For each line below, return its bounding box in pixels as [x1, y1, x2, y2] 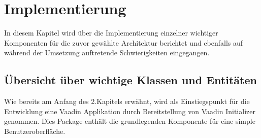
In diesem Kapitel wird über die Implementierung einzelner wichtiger [4, 27, 218, 38]
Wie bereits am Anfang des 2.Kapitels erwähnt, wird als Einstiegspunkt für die [4, 96, 250, 107]
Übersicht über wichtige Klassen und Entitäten [4, 72, 257, 88]
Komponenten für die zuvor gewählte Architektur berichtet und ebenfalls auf [4, 37, 243, 48]
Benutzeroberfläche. [4, 125, 66, 136]
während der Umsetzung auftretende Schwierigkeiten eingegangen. [4, 47, 210, 58]
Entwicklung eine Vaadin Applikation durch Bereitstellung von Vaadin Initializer [4, 106, 255, 116]
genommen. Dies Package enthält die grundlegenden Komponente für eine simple [4, 116, 255, 126]
